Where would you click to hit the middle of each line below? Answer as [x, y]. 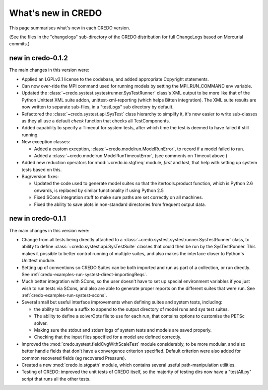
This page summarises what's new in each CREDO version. [70, 28]
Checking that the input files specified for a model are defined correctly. [108, 337]
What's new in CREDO [56, 13]
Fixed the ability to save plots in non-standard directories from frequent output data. [120, 204]
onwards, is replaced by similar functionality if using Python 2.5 [99, 190]
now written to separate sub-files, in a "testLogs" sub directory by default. [98, 107]
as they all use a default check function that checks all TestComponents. [96, 121]
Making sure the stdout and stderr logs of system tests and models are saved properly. [123, 330]
